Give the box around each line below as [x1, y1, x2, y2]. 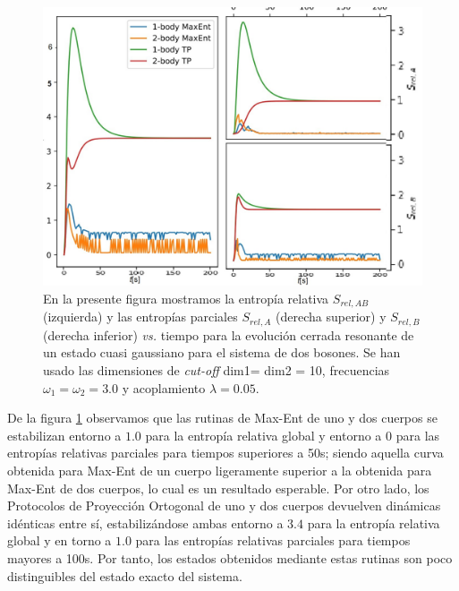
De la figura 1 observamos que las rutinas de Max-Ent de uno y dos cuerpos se [7, 408, 438, 427]
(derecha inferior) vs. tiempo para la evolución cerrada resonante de [43, 325, 414, 344]
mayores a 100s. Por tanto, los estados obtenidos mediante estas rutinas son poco [7, 549, 453, 567]
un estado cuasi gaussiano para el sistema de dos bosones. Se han [43, 343, 401, 362]
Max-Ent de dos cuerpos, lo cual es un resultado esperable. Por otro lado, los [7, 478, 429, 497]
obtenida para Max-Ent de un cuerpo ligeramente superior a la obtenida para [7, 461, 432, 480]
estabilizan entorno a [7, 425, 122, 444]
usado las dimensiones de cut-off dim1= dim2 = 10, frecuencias [43, 361, 390, 380]
